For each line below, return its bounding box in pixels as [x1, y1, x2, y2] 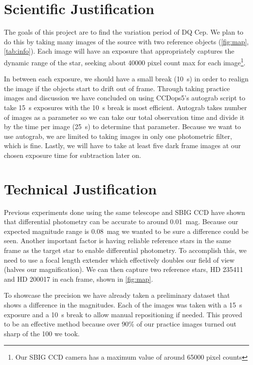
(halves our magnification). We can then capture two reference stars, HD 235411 [4, 264, 243, 274]
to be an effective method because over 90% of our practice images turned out [4, 319, 236, 329]
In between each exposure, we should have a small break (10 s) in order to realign [4, 74, 249, 84]
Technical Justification [4, 178, 157, 198]
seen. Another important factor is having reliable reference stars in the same [4, 235, 231, 246]
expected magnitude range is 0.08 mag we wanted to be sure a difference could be [4, 226, 249, 236]
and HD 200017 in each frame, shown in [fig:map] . [4, 273, 153, 284]
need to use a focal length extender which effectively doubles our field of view [4, 254, 235, 265]
